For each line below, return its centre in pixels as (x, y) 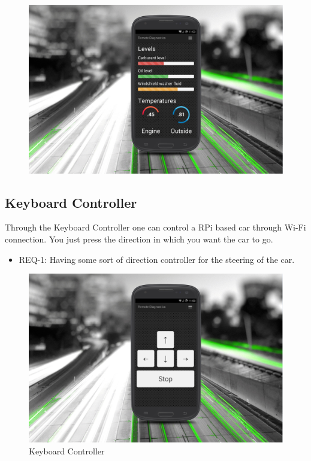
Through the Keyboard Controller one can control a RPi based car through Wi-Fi (155, 227)
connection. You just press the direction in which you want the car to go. (139, 239)
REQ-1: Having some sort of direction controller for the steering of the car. (157, 259)
